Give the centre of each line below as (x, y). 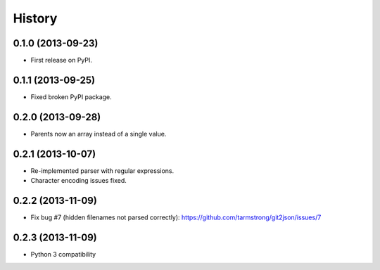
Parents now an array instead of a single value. (99, 134)
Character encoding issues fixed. (78, 181)
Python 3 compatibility (63, 254)
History (35, 18)
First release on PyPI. (62, 60)
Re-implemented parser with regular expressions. (102, 171)
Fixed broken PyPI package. (71, 97)
